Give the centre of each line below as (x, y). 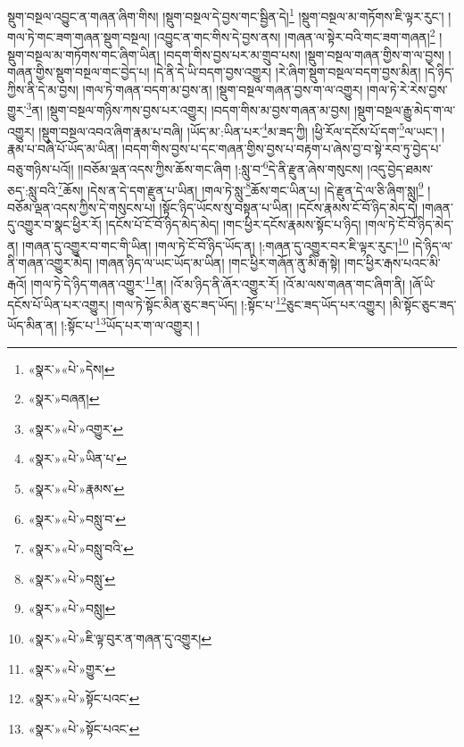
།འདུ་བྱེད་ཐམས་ (400, 169)
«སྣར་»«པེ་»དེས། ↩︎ (71, 368)
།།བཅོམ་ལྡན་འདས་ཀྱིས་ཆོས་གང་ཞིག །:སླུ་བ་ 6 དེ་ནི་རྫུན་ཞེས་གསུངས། (220, 168)
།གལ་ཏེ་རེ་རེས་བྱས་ (407, 89)
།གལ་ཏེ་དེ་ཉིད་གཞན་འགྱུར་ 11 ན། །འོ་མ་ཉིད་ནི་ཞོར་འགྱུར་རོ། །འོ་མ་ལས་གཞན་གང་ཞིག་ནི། (218, 282)
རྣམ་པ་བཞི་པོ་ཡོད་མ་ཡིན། (63, 148)
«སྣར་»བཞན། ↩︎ (64, 398)
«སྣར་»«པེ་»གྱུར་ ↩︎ (72, 668)
